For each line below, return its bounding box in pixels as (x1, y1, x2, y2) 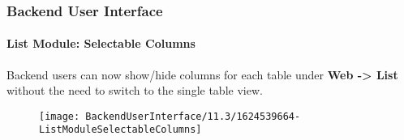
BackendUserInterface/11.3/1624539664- (85, 110, 301, 122)
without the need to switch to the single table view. (6, 82, 263, 99)
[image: (39, 110, 80, 122)
